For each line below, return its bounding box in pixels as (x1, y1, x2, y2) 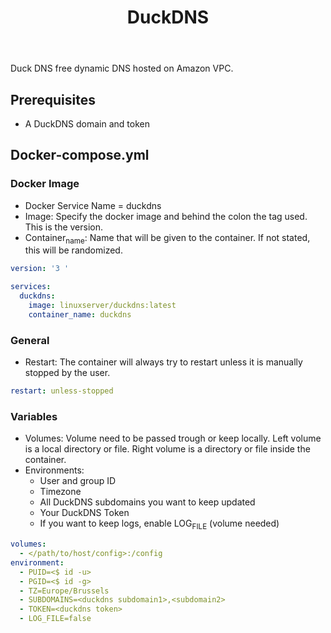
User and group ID (39, 475, 117, 487)
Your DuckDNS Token (39, 507, 130, 519)
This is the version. (24, 221, 104, 233)
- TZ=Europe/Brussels (19, 586, 110, 596)
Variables (10, 409, 58, 423)
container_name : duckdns (28, 309, 132, 320)
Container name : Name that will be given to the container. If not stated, (24, 231, 311, 246)
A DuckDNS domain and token (24, 118, 151, 130)
